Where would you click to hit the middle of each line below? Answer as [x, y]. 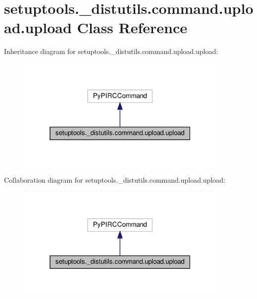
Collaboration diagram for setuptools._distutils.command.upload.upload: [115, 180]
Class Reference [132, 27]
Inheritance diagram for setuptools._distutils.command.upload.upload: [111, 51]
